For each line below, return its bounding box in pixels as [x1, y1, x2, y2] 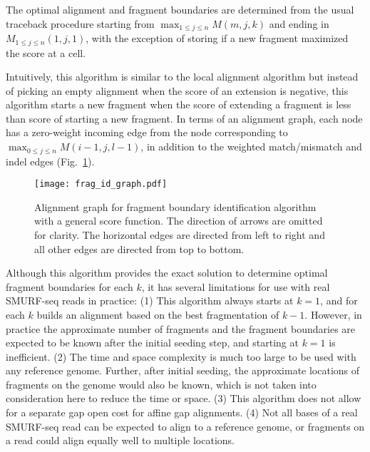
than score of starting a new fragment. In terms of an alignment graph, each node [6, 111, 363, 125]
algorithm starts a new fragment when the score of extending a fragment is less [6, 97, 351, 112]
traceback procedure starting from [6, 16, 155, 31]
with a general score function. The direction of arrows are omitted [34, 213, 323, 228]
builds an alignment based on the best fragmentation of [36, 307, 279, 322]
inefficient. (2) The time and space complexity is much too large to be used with [6, 349, 356, 364]
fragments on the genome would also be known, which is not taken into [6, 376, 317, 391]
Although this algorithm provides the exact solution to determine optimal [6, 265, 328, 280]
